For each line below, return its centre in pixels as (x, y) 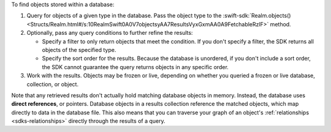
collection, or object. (53, 84)
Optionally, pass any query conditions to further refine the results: (110, 33)
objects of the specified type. (79, 50)
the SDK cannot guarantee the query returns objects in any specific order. (135, 67)
